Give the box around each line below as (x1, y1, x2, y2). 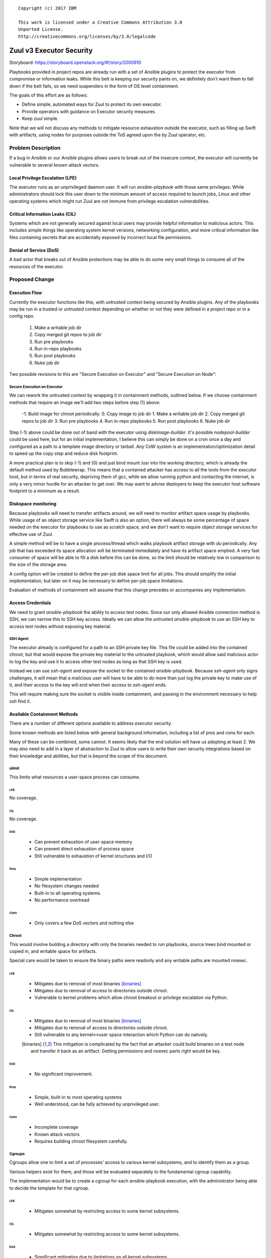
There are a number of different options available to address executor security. (9, 720, 173, 727)
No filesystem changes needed (34, 883, 99, 889)
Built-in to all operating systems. (34, 890, 101, 896)
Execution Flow (9, 290, 42, 296)
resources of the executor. (9, 263, 64, 269)
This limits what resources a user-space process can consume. (9, 774, 141, 780)
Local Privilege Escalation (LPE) (9, 175, 77, 181)
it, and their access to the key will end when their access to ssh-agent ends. (9, 682, 167, 688)
